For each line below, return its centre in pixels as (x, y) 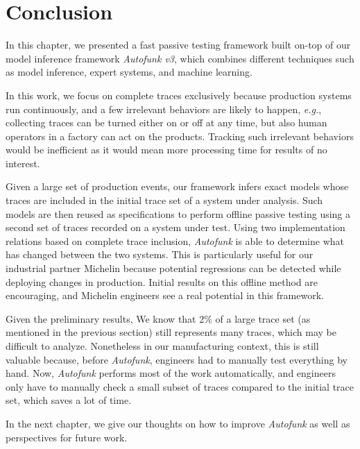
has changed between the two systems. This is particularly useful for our (160, 254)
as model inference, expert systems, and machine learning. (129, 72)
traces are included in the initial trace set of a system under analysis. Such (164, 200)
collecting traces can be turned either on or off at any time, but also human (166, 122)
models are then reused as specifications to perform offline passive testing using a (178, 213)
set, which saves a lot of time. (69, 400)
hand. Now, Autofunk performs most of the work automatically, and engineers (171, 373)
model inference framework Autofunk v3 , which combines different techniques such (180, 58)
